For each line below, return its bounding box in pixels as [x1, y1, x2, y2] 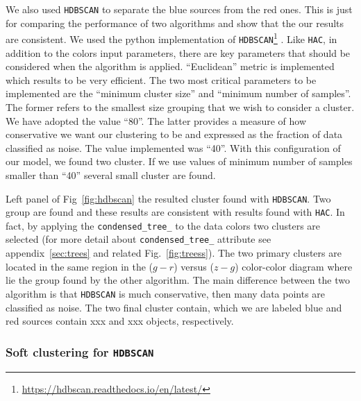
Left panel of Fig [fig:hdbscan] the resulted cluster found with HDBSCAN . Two [6, 191, 331, 205]
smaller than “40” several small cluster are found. [6, 167, 216, 182]
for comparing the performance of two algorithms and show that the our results [6, 15, 344, 30]
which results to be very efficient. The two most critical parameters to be [6, 72, 317, 87]
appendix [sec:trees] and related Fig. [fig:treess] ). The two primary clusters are [6, 246, 342, 260]
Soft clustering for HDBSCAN [6, 343, 154, 360]
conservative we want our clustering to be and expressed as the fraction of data [6, 127, 343, 142]
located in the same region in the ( [6, 259, 153, 273]
